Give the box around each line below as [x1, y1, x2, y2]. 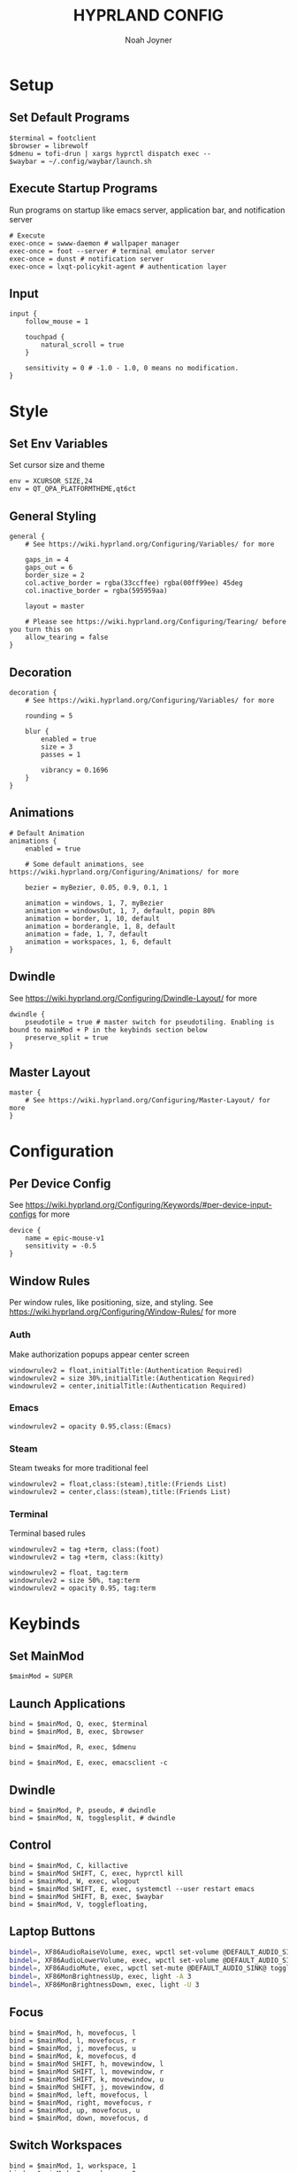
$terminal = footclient [9, 134, 97, 143]
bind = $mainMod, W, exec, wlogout [9, 1876, 141, 1886]
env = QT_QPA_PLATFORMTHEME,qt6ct [9, 485, 137, 494]
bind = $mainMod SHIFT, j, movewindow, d [9, 2082, 164, 2091]
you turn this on [9, 626, 73, 634]
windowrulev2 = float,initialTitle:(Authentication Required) [9, 1366, 243, 1374]
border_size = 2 [25, 571, 86, 580]
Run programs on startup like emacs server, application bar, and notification [9, 205, 286, 215]
